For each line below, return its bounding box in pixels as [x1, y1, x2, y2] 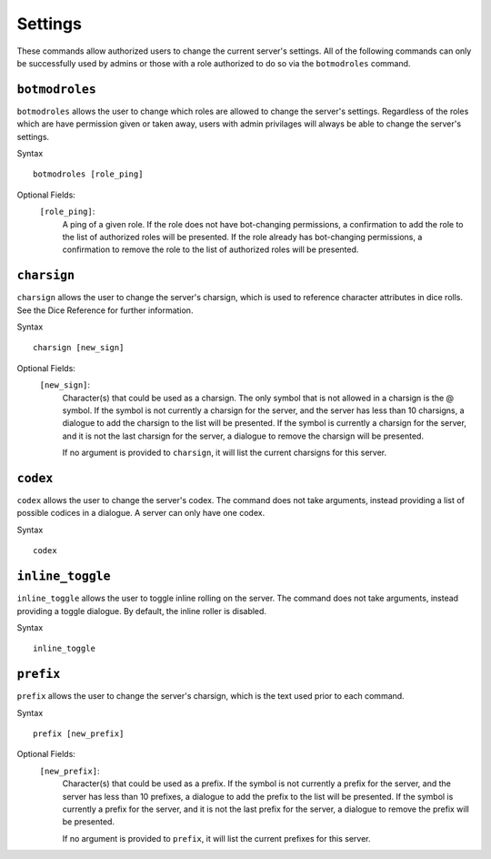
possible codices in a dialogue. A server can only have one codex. [16, 508, 266, 519]
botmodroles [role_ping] [33, 169, 144, 179]
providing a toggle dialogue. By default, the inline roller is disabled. [16, 605, 267, 616]
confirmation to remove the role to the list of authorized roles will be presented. [62, 244, 359, 255]
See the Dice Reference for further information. [16, 305, 194, 316]
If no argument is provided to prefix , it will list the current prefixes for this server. [62, 833, 371, 844]
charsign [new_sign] [33, 342, 125, 353]
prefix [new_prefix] [33, 729, 125, 739]
